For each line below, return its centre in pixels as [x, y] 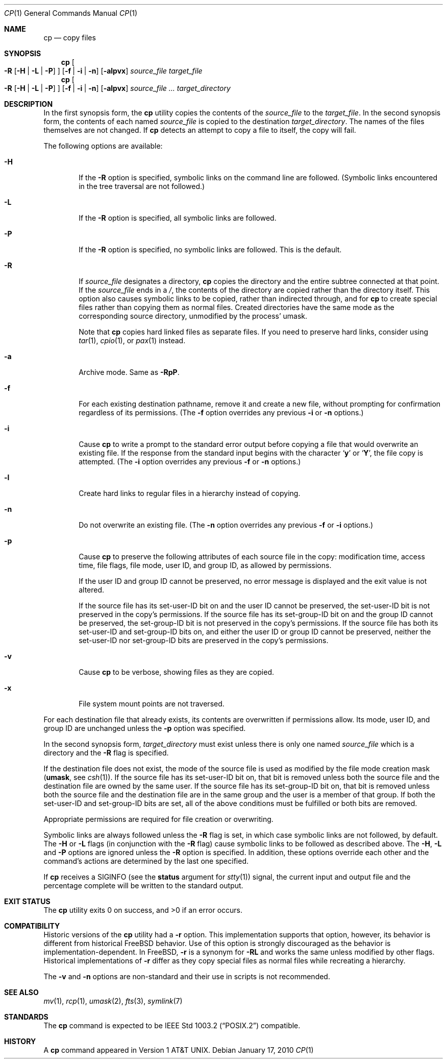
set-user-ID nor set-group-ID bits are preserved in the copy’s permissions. [204, 640]
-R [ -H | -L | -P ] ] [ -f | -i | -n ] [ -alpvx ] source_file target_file [103, 71]
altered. [92, 590]
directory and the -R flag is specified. [106, 753]
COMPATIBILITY [32, 926]
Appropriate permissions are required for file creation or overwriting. [158, 819]
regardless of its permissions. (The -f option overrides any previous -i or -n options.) [221, 412]
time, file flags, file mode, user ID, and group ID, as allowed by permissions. [205, 565]
